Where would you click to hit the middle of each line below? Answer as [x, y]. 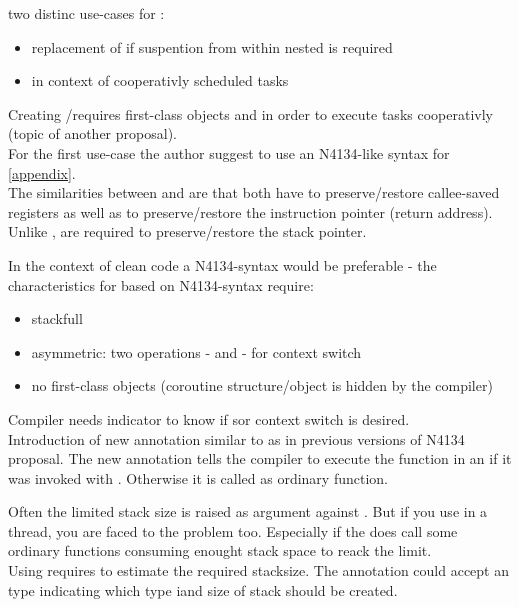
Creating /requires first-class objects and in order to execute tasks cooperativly [250, 113]
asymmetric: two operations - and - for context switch [196, 351]
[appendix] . [42, 172]
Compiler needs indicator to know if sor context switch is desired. [209, 418]
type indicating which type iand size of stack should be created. [203, 589]
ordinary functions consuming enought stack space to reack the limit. [220, 550]
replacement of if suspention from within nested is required [212, 46]
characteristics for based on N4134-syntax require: [161, 284]
